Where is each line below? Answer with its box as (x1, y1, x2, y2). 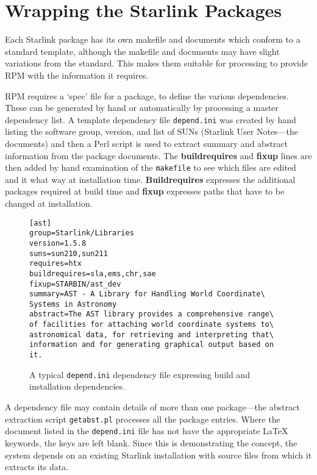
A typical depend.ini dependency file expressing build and (29, 368, 250, 380)
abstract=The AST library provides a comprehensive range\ (29, 310, 274, 319)
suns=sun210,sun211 (29, 249, 108, 258)
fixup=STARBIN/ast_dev (29, 279, 121, 288)
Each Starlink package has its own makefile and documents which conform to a (5, 33, 301, 46)
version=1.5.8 (29, 238, 87, 248)
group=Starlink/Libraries (29, 229, 134, 238)
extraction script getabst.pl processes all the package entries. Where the (5, 412, 280, 425)
